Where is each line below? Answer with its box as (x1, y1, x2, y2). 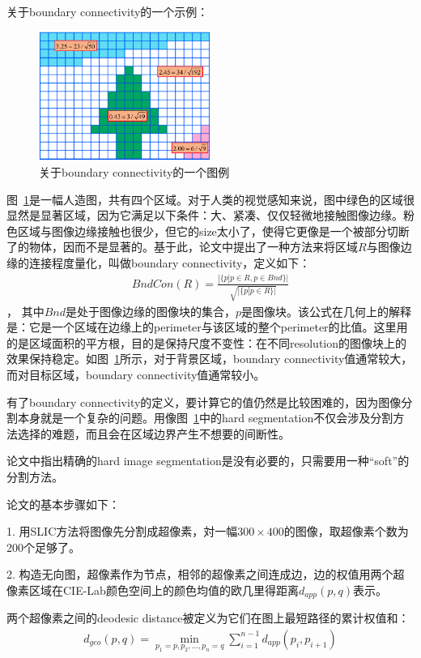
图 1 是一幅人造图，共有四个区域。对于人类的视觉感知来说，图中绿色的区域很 (6, 190, 415, 207)
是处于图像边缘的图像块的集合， (66, 302, 236, 319)
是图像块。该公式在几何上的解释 (241, 302, 412, 319)
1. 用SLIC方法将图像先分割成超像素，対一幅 (6, 523, 238, 540)
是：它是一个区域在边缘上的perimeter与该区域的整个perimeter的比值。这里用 (6, 318, 408, 335)
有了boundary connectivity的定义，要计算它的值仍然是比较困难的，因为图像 (6, 393, 402, 410)
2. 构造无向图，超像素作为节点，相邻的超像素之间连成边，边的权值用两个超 (6, 566, 405, 583)
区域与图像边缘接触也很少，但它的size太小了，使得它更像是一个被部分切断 (17, 222, 410, 239)
